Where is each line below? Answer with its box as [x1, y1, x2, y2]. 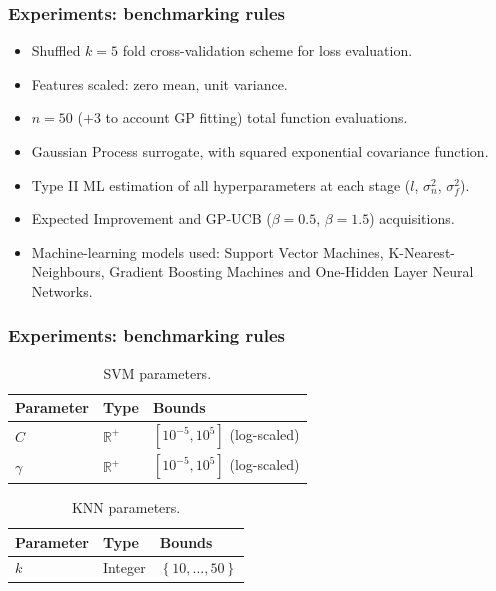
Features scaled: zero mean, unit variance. [31, 73, 288, 94]
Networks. [31, 280, 93, 301]
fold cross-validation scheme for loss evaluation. [122, 40, 413, 61]
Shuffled [31, 40, 81, 61]
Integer [102, 557, 146, 578]
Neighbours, [31, 261, 105, 282]
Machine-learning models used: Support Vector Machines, [31, 241, 384, 262]
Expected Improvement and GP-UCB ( [31, 208, 272, 229]
